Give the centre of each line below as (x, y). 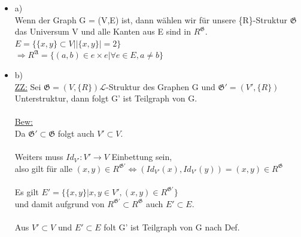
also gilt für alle (43, 168)
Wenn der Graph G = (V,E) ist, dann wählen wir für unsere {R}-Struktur (151, 19)
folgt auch (76, 133)
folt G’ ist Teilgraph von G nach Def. (172, 227)
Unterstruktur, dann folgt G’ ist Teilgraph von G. (106, 98)
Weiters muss (39, 157)
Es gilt (27, 191)
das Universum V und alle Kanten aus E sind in (103, 31)
